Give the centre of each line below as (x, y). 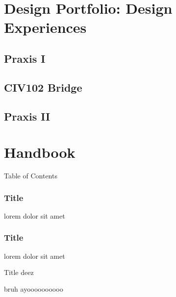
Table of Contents (31, 176)
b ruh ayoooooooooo (34, 288)
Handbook (40, 152)
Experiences (45, 27)
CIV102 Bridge (43, 87)
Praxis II (27, 116)
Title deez (19, 272)
